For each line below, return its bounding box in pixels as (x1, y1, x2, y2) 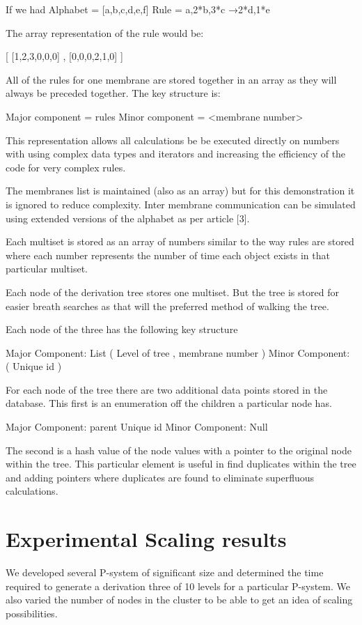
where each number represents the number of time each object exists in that (6, 247, 330, 262)
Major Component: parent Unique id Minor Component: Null (6, 419, 268, 434)
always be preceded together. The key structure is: (6, 86, 221, 100)
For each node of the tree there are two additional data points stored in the (6, 382, 328, 396)
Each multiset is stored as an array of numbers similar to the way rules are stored (6, 234, 354, 249)
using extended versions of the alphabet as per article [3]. (6, 210, 250, 225)
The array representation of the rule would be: (6, 25, 204, 40)
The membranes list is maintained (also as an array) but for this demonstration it (6, 183, 355, 198)
